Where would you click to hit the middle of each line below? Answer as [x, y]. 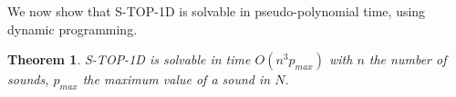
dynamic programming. [73, 29]
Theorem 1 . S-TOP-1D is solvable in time [129, 59]
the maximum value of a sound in [176, 79]
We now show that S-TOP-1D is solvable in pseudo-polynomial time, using [217, 11]
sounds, [28, 79]
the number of [408, 59]
